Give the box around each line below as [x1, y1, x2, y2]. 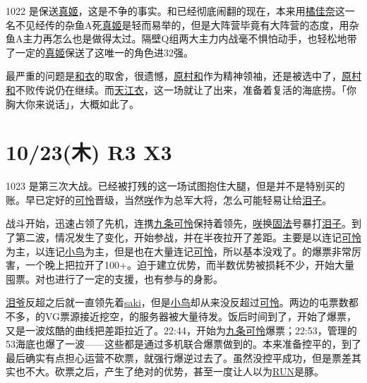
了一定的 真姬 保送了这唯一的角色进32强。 [6, 44, 193, 59]
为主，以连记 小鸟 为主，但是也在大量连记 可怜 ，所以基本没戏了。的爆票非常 [6, 243, 351, 258]
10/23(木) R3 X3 [6, 138, 172, 166]
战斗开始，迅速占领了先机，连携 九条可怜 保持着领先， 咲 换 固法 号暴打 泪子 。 [6, 216, 351, 231]
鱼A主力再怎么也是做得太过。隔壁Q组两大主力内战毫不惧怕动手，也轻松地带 [6, 31, 357, 46]
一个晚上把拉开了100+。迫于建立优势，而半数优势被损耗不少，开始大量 [25, 257, 354, 272]
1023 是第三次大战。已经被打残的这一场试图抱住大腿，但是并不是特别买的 [6, 178, 345, 193]
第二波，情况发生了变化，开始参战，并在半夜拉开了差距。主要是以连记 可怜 [15, 230, 361, 245]
